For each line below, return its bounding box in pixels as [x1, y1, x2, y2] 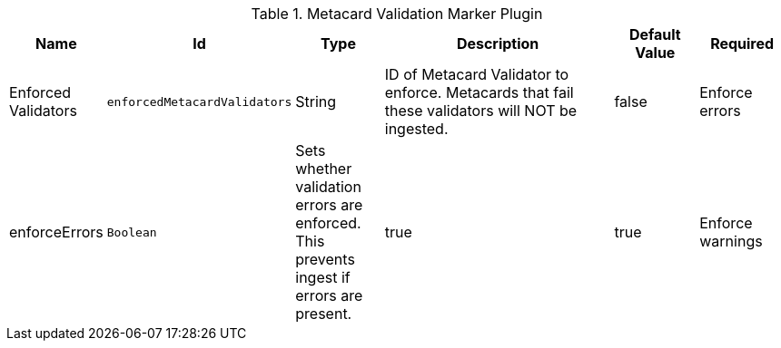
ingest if [295, 268, 351, 286]
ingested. [384, 120, 449, 138]
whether [295, 159, 352, 178]
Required [710, 34, 775, 53]
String [295, 92, 337, 111]
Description [456, 34, 539, 53]
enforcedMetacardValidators [106, 94, 292, 109]
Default [628, 25, 681, 43]
